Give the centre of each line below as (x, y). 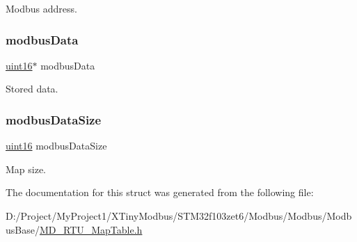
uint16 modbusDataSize (56, 146)
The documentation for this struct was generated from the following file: (160, 192)
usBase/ (23, 229)
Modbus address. (41, 8)
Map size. (26, 169)
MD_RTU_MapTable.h (91, 229)
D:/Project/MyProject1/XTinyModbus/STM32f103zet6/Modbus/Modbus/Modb (179, 216)
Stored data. (32, 89)
